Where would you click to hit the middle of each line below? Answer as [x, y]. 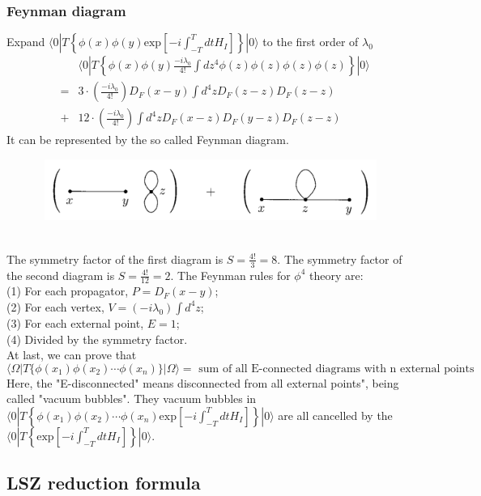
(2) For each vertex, [55, 306]
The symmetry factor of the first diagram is [115, 259]
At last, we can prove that [72, 355]
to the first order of [311, 42]
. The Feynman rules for [230, 275]
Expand [26, 42]
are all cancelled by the [335, 415]
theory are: [336, 275]
